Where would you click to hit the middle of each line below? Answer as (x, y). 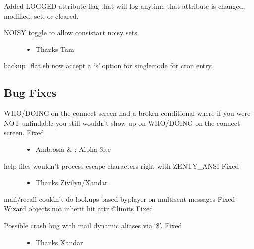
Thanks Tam (55, 49)
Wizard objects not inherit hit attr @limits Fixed (79, 209)
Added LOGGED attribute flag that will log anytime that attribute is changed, (125, 6)
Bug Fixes (30, 92)
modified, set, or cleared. (41, 16)
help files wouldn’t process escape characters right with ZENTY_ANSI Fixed (122, 166)
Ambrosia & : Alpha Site (73, 149)
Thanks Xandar (59, 242)
